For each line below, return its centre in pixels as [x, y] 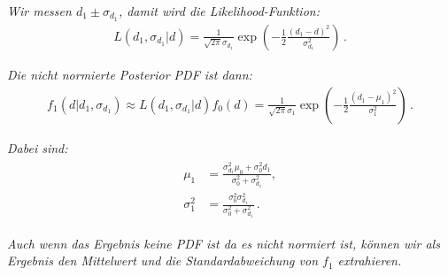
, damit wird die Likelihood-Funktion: [219, 11]
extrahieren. [370, 261]
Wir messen [39, 11]
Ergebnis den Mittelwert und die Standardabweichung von [163, 261]
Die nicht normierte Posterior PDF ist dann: [130, 74]
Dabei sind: [38, 147]
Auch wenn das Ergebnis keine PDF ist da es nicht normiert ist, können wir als [224, 243]
